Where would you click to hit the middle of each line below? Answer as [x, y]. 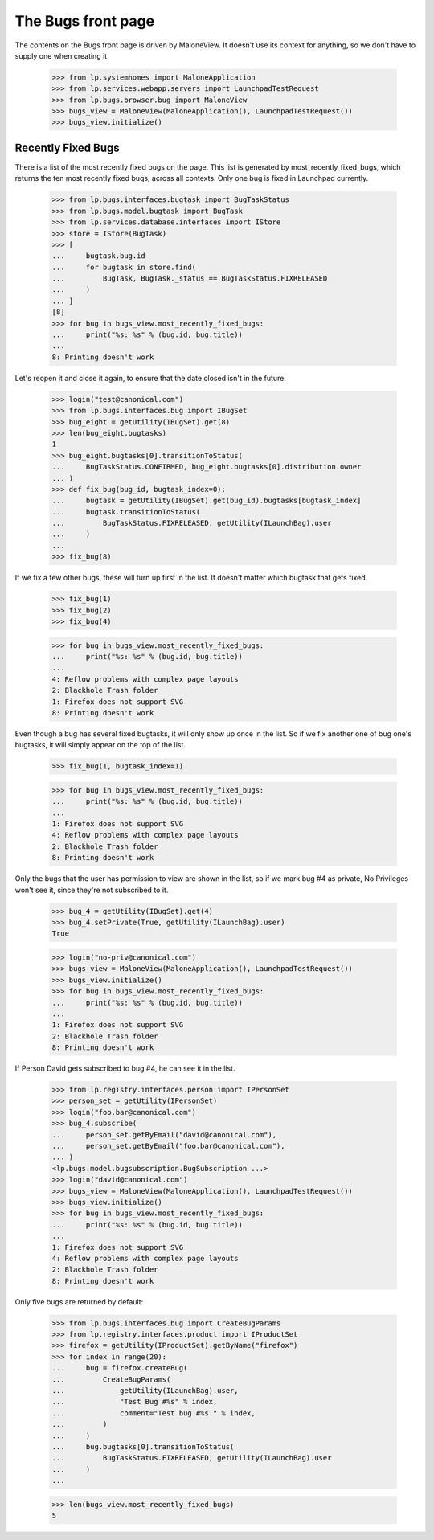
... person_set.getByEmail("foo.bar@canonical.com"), [168, 1146]
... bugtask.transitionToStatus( [126, 512]
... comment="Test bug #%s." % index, [154, 1413]
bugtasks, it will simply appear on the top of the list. [100, 745]
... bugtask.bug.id [99, 256]
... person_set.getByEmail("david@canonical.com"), [164, 1135]
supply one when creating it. [62, 55]
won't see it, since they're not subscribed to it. [92, 890]
